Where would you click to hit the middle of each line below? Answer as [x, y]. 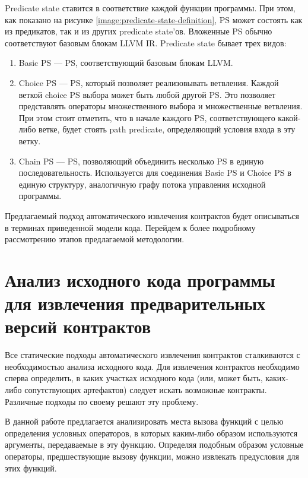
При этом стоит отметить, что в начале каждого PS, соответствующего [147, 117]
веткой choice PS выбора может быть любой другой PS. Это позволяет [147, 94]
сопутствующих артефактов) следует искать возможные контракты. [146, 389]
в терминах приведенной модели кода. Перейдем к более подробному [130, 227]
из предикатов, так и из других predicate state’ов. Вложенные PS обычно [139, 31]
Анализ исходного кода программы [140, 279]
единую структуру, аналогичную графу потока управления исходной [142, 184]
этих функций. [31, 468]
